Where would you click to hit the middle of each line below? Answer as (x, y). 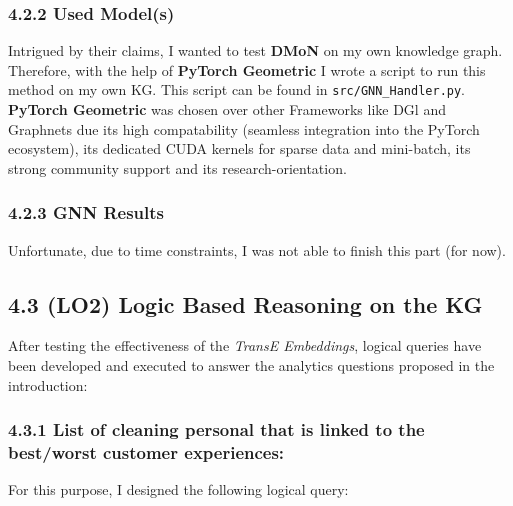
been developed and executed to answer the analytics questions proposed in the (251, 365)
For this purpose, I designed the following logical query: (178, 489)
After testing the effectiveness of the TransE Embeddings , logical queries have (245, 345)
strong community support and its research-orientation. (177, 167)
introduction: (48, 384)
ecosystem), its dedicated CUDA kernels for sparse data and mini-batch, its (239, 148)
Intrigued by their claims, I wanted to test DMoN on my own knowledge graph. (255, 50)
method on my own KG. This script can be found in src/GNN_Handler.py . (237, 89)
